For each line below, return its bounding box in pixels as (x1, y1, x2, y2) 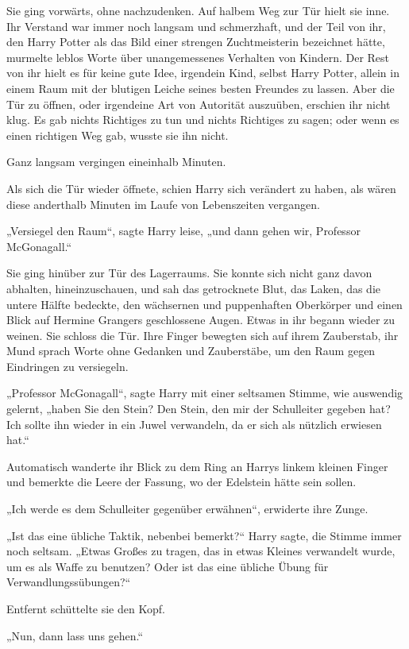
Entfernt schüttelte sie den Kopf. (6, 601, 165, 616)
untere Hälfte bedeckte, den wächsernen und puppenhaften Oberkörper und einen (6, 296, 403, 312)
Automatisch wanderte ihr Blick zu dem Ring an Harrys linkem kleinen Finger (6, 458, 388, 474)
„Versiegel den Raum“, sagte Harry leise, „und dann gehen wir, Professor (6, 222, 361, 239)
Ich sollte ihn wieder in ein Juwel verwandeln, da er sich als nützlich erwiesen (6, 415, 382, 432)
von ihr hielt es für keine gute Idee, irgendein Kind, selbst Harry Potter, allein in (6, 64, 399, 81)
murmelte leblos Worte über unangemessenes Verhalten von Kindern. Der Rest (6, 48, 390, 65)
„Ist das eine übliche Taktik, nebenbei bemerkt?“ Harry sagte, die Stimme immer (6, 527, 402, 543)
